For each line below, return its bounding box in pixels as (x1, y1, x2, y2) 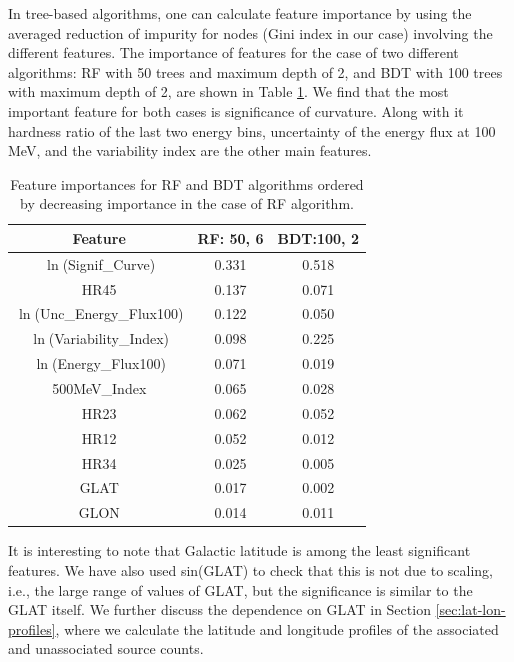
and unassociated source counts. (8, 638, 204, 659)
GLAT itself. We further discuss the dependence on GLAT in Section (8, 599, 431, 620)
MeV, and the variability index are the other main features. (8, 140, 372, 161)
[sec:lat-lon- (435, 599, 506, 620)
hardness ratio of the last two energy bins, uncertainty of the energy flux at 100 (8, 120, 496, 141)
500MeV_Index (52, 378, 147, 398)
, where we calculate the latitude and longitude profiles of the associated (55, 618, 499, 639)
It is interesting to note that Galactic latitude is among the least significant (8, 540, 471, 561)
